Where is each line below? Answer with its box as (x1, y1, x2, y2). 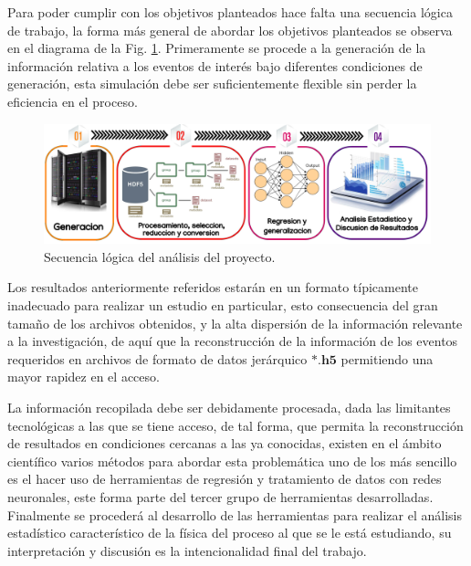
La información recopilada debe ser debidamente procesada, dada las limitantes (7, 397, 451, 416)
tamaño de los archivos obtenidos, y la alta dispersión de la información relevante (7, 313, 463, 332)
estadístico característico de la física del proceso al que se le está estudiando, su (7, 523, 452, 542)
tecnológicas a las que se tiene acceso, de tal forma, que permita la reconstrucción (7, 415, 464, 435)
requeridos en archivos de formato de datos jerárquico (7, 349, 308, 368)
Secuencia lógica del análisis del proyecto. (44, 246, 276, 266)
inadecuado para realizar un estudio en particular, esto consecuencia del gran (7, 296, 438, 315)
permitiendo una (340, 349, 434, 368)
